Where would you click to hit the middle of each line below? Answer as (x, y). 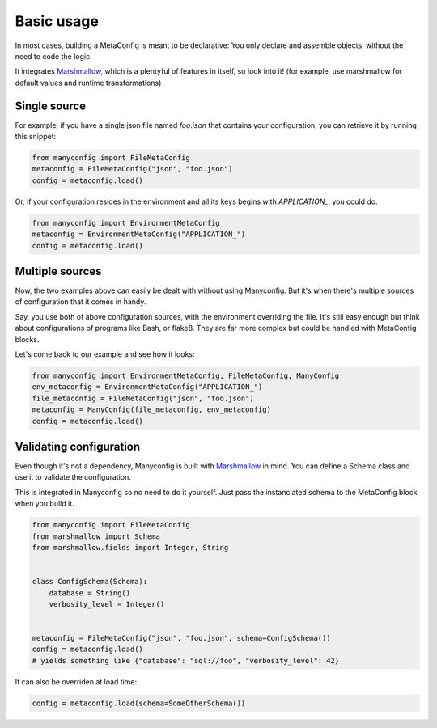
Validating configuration (78, 446)
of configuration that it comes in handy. (81, 302)
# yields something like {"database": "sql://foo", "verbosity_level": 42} (186, 660)
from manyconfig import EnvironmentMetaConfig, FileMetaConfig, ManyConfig (186, 375)
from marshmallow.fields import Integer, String (130, 547)
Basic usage (57, 21)
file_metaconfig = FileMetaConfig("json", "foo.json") (143, 398)
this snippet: (36, 137)
